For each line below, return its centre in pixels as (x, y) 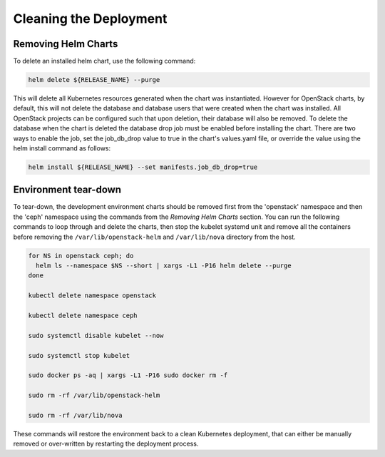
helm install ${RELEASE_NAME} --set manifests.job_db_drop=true (143, 167)
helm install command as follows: (62, 148)
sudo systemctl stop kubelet (79, 355)
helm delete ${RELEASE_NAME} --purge (94, 80)
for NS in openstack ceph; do (81, 256)
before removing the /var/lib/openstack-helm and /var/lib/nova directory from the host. (154, 237)
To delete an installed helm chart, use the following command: (104, 61)
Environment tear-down (67, 190)
